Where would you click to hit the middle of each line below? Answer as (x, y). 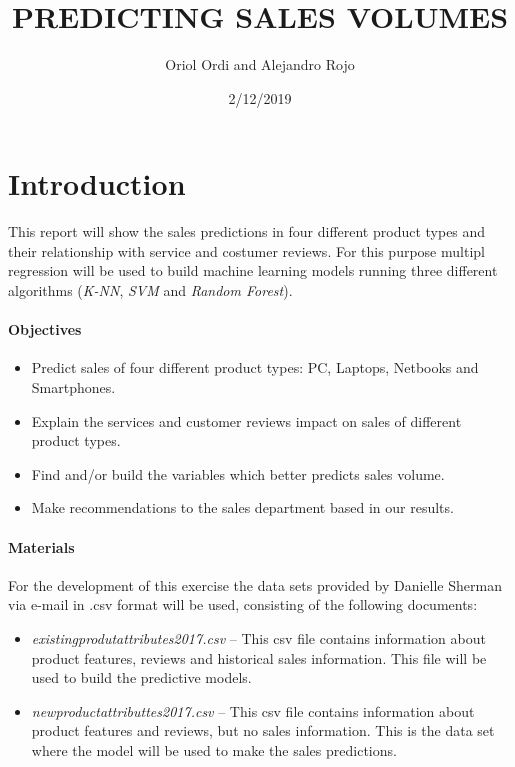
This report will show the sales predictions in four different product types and (247, 231)
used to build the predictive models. (141, 677)
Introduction (97, 183)
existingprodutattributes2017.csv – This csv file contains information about (258, 637)
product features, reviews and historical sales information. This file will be (259, 657)
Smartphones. (73, 387)
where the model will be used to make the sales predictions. (214, 749)
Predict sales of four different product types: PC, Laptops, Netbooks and (255, 367)
